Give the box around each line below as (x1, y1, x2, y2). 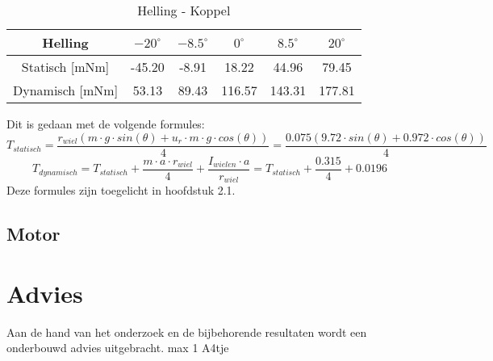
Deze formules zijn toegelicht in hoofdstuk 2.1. (6, 182, 236, 199)
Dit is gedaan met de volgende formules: (6, 115, 205, 132)
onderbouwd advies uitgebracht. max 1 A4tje (6, 339, 229, 356)
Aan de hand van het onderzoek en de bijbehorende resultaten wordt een (6, 323, 367, 340)
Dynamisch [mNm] (13, 81, 119, 99)
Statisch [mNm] (21, 57, 110, 76)
